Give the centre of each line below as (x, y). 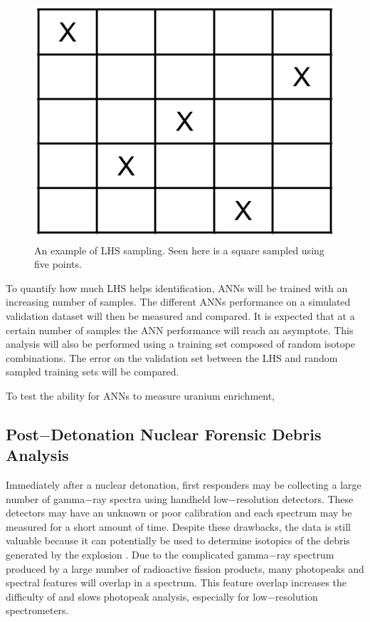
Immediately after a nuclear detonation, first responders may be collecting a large (184, 485)
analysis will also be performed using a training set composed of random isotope (181, 344)
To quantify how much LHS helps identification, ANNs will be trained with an (177, 287)
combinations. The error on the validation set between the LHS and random (172, 357)
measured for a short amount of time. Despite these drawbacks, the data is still (179, 526)
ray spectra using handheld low (160, 498)
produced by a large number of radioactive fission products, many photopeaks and (185, 568)
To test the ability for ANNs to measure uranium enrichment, (140, 395)
